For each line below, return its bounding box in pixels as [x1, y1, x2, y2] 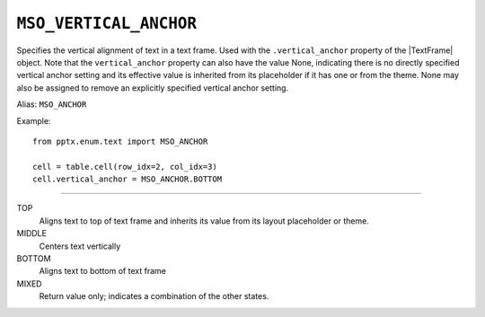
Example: [16, 115, 51, 126]
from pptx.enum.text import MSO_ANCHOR [32, 136, 208, 146]
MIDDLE [16, 228, 47, 239]
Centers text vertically [39, 241, 121, 251]
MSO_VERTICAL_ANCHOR [16, 13, 198, 33]
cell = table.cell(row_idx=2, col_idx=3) [32, 162, 217, 172]
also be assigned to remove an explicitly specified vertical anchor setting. [16, 82, 289, 93]
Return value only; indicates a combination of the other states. [39, 291, 269, 302]
